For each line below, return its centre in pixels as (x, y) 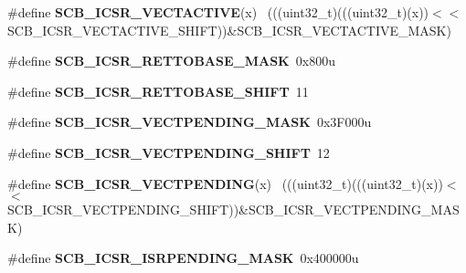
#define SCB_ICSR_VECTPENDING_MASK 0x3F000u (190, 122)
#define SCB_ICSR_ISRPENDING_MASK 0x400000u (183, 258)
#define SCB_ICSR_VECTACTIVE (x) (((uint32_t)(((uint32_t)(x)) (218, 12)
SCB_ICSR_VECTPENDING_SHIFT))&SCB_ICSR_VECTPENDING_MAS (233, 210)
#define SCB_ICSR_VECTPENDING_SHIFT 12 (169, 152)
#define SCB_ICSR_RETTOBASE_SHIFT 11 (158, 91)
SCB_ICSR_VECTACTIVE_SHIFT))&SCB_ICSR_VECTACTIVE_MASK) (229, 30)
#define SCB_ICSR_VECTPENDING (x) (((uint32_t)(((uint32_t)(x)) (225, 183)
